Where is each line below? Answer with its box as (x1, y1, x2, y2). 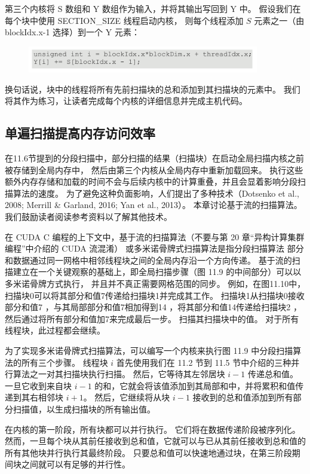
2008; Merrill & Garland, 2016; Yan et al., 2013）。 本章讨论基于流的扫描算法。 (5, 198, 302, 211)
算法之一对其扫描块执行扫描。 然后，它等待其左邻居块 (13, 368, 225, 380)
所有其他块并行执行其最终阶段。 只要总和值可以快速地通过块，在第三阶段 (5, 446, 292, 458)
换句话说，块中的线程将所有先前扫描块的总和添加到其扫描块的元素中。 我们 (5, 82, 300, 95)
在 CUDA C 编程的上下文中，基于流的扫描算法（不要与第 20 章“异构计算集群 (5, 230, 305, 243)
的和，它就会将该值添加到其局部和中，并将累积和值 (94, 379, 296, 392)
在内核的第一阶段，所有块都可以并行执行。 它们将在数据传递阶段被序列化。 (5, 423, 300, 435)
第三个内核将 (5, 2, 55, 14)
